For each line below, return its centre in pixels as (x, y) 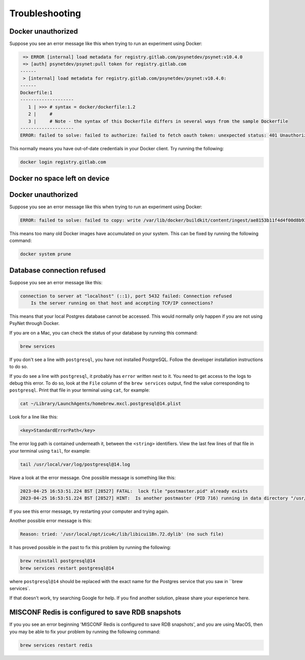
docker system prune (45, 254)
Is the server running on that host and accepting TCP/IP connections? (122, 303)
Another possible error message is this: (51, 521)
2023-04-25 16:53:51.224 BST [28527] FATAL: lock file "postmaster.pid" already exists (134, 491)
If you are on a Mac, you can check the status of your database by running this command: (104, 333)
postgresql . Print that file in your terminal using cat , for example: (80, 390)
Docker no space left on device (59, 178)
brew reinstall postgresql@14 (58, 561)
